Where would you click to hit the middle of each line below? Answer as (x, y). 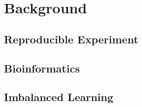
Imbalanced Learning (59, 97)
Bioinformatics (42, 68)
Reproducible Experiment (71, 39)
